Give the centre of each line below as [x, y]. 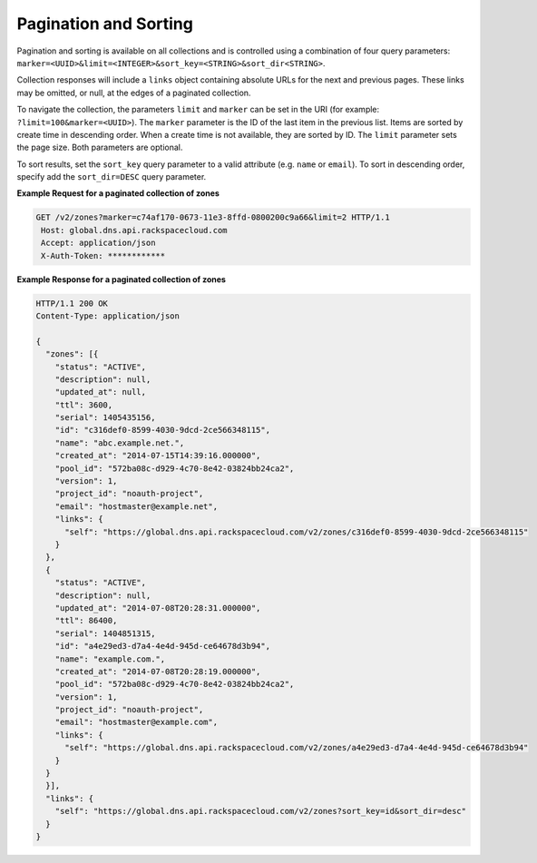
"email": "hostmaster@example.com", [136, 722]
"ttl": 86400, [86, 621]
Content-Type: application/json [108, 316]
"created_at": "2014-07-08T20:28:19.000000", [158, 671]
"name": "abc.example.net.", [120, 443]
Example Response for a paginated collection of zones [122, 279]
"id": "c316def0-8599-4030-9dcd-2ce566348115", [163, 430]
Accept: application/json [98, 243]
